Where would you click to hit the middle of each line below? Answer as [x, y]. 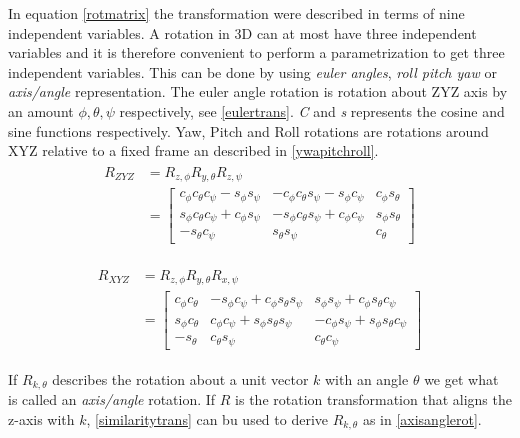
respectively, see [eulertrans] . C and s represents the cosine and [312, 110]
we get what [461, 378]
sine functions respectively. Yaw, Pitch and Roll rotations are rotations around [248, 130]
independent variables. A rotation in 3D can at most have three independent [242, 32]
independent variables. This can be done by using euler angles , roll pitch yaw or [252, 71]
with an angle [366, 378]
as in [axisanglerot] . [422, 418]
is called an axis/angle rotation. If [112, 399]
